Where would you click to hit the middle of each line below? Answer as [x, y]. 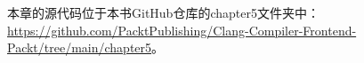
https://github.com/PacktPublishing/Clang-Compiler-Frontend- [182, 30]
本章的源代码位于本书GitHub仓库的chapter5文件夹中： [163, 12]
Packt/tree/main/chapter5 [80, 47]
